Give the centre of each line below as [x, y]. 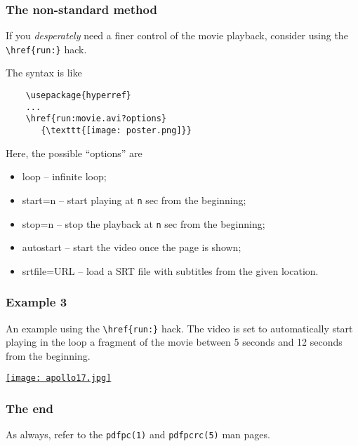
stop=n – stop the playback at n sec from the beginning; [144, 223]
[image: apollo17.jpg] [59, 378]
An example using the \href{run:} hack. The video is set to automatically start [179, 328]
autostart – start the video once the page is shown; [132, 247]
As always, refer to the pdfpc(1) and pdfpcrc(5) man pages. [138, 434]
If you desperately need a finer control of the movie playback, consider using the [177, 35]
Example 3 [37, 302]
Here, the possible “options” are [74, 153]
